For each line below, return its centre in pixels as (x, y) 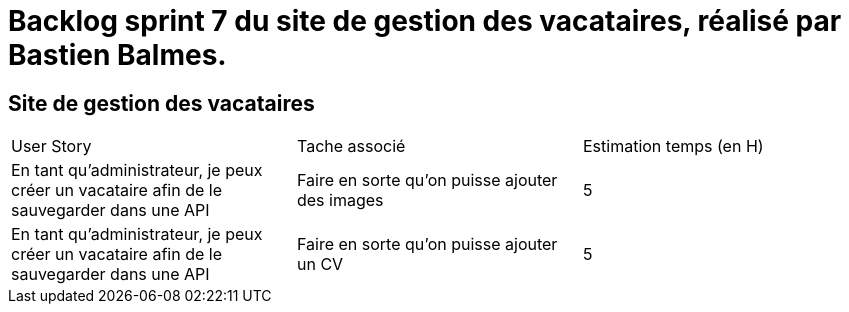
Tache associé (351, 146)
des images (340, 200)
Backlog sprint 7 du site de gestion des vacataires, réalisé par (425, 21)
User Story (51, 146)
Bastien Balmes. (117, 55)
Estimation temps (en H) (673, 146)
